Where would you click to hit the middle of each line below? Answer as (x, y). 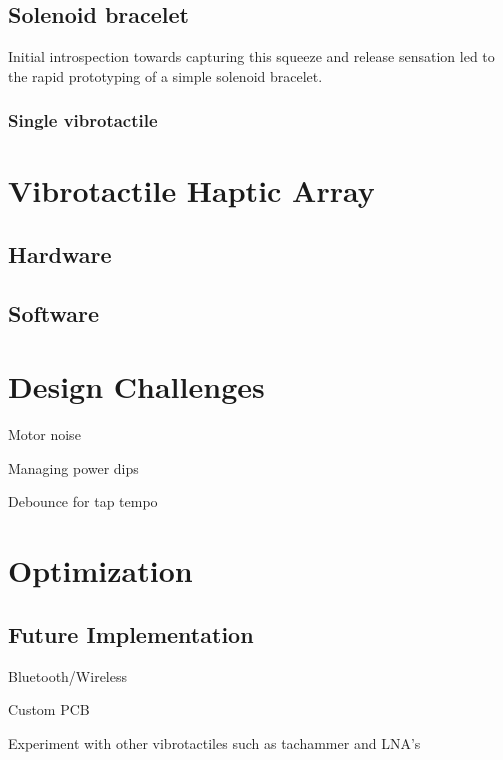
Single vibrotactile (83, 120)
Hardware (60, 254)
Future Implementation (131, 633)
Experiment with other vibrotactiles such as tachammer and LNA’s (214, 742)
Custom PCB (49, 709)
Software (54, 312)
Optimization (100, 570)
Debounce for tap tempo (83, 501)
